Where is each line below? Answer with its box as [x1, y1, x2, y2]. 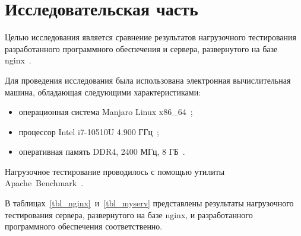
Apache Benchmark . [5, 177, 84, 189]
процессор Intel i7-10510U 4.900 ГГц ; [18, 125, 159, 138]
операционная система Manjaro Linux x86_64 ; [18, 106, 193, 118]
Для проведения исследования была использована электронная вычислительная [5, 74, 291, 86]
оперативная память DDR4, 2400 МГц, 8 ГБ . [18, 145, 185, 158]
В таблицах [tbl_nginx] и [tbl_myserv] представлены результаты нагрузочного [5, 197, 294, 209]
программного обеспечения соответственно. [5, 220, 163, 232]
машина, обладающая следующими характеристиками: [5, 85, 201, 98]
